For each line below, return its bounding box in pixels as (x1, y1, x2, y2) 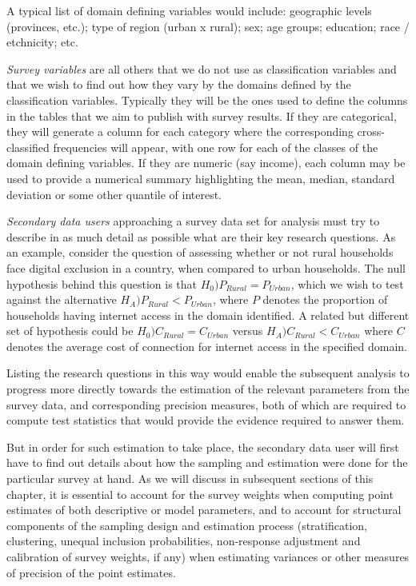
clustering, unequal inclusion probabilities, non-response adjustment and (6, 532, 361, 549)
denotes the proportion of (262, 291, 388, 308)
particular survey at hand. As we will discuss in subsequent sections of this (6, 470, 374, 487)
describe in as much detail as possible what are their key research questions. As (6, 228, 396, 245)
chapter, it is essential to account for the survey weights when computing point (6, 485, 394, 502)
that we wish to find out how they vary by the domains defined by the (6, 76, 351, 93)
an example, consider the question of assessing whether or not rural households (6, 244, 394, 261)
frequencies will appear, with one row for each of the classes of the (53, 138, 378, 155)
